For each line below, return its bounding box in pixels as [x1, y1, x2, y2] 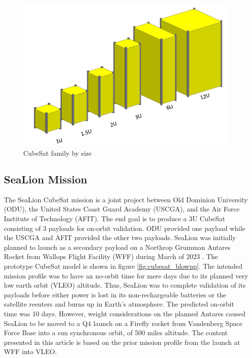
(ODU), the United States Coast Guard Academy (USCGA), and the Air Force [4, 204, 240, 214]
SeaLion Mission [4, 172, 87, 186]
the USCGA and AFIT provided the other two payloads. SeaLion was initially [4, 232, 236, 243]
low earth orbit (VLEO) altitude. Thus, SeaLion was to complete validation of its [4, 280, 246, 290]
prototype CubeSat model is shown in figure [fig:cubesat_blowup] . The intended [4, 260, 242, 271]
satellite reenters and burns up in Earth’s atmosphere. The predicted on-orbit [4, 299, 234, 309]
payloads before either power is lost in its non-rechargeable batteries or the [4, 289, 226, 299]
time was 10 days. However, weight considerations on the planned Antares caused [4, 308, 246, 318]
